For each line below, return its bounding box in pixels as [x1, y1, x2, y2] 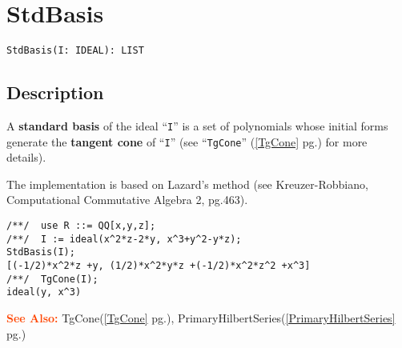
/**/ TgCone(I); [6, 273, 98, 285]
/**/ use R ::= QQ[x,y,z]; [6, 220, 156, 232]
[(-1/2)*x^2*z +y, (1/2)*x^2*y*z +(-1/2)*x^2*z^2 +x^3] [6, 260, 311, 272]
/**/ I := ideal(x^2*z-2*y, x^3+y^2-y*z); [6, 233, 242, 245]
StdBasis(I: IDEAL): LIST [6, 45, 144, 57]
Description [6, 80, 104, 105]
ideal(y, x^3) [6, 286, 82, 298]
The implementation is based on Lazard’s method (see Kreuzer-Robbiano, [6, 175, 368, 192]
